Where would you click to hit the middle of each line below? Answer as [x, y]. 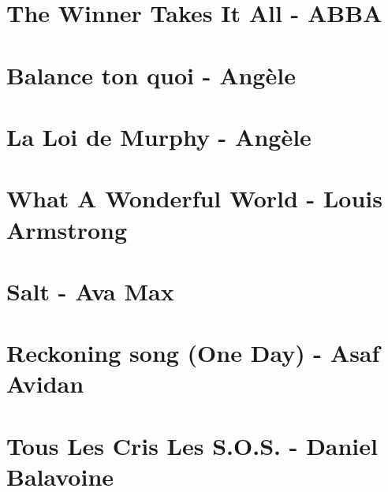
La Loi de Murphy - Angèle [159, 136]
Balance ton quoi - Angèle [151, 75]
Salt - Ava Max [90, 291]
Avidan [45, 384]
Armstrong [67, 229]
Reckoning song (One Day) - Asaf [193, 353]
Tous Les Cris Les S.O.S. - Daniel [192, 445]
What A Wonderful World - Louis [195, 198]
